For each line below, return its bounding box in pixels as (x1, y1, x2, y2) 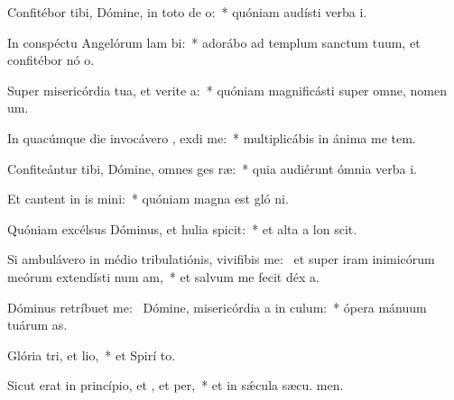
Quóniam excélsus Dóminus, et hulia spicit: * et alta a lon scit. (7, 219, 357, 238)
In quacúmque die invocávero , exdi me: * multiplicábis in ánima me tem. (7, 128, 416, 147)
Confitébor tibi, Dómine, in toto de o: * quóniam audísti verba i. (7, 3, 367, 21)
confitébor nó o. (7, 50, 95, 69)
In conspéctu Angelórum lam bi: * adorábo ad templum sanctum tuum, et (7, 32, 421, 51)
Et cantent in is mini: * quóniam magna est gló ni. (7, 189, 289, 208)
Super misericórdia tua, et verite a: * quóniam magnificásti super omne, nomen (7, 80, 447, 99)
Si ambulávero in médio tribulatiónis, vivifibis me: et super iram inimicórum (7, 250, 435, 268)
